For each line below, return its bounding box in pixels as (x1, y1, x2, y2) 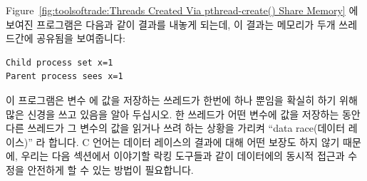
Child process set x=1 (6, 57, 113, 68)
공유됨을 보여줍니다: (36, 31, 125, 46)
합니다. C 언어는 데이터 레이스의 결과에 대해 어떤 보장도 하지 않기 (48, 134, 340, 149)
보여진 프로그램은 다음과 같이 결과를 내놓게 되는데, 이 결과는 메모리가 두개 (6, 16, 336, 31)
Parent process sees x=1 (6, 71, 123, 82)
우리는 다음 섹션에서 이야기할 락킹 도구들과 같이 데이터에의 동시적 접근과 (21, 148, 345, 163)
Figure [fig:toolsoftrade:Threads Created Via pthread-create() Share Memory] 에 (6, 3, 358, 17)
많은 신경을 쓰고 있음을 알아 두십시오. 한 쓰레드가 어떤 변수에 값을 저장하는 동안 (6, 106, 361, 121)
